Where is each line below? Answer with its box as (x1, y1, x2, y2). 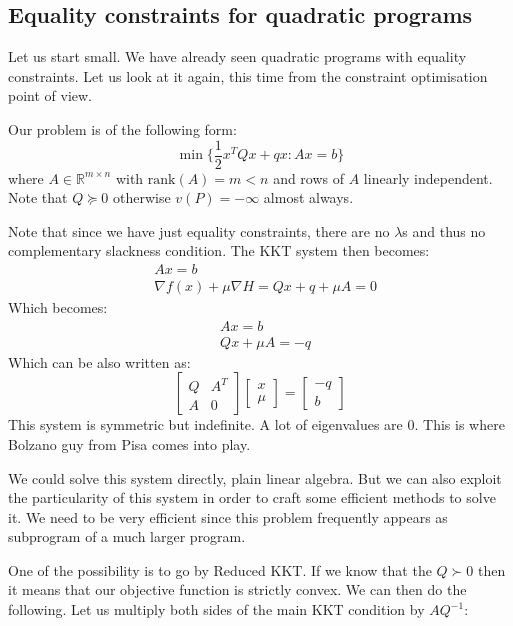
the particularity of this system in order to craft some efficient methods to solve (8, 487, 496, 508)
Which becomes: (8, 297, 108, 318)
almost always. (263, 187, 354, 208)
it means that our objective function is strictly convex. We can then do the (8, 579, 467, 600)
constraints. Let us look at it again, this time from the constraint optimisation (8, 65, 488, 86)
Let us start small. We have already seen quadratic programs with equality (8, 46, 467, 67)
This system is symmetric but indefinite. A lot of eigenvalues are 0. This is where (8, 414, 505, 435)
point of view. (8, 85, 93, 106)
